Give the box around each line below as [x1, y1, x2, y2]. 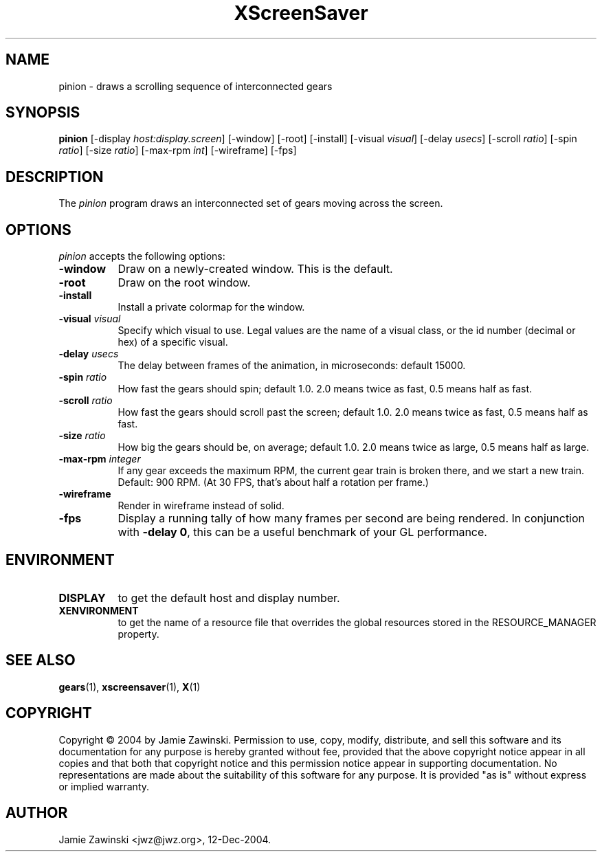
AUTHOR [5, 804, 68, 822]
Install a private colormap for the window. [118, 301, 305, 313]
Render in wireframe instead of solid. [118, 500, 285, 512]
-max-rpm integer [58, 453, 141, 465]
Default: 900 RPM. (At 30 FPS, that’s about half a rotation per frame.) [118, 476, 429, 489]
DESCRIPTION [5, 168, 104, 186]
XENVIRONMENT [58, 604, 139, 616]
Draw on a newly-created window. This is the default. [118, 262, 393, 276]
